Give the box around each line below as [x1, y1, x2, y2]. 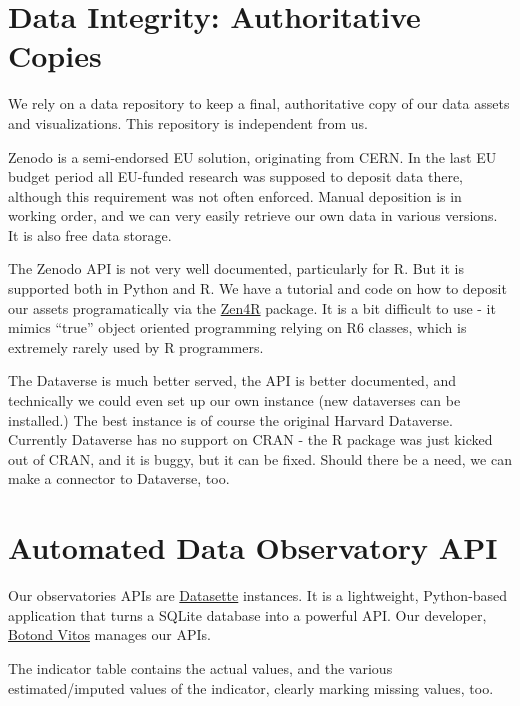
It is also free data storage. [8, 224, 172, 245]
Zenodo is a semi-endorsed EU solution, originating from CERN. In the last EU [8, 146, 497, 167]
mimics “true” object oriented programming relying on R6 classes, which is [8, 317, 467, 338]
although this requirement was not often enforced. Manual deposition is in [8, 185, 462, 206]
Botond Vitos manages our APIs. [8, 624, 211, 645]
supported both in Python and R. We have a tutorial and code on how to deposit [8, 278, 507, 299]
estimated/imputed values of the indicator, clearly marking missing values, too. [8, 677, 494, 698]
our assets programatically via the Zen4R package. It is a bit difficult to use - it [8, 297, 496, 318]
